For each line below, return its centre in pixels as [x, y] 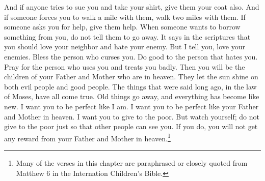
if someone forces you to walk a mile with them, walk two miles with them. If [125, 17]
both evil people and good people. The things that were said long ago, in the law [130, 86]
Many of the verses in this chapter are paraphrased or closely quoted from [132, 162]
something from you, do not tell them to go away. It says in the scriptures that [127, 36]
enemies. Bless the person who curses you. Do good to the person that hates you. [131, 56]
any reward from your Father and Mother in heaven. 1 [87, 137]
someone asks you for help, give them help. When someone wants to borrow [122, 27]
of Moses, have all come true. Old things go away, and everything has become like [132, 96]
